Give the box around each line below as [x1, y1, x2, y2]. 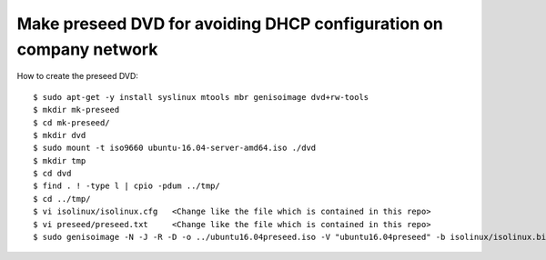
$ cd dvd [33, 168, 72, 179]
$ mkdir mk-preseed [33, 105, 120, 115]
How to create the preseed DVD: [16, 71, 138, 82]
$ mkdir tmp [33, 155, 86, 165]
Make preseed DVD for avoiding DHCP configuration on [16, 14, 443, 34]
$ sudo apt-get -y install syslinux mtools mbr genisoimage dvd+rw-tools [33, 92, 369, 102]
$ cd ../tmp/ [33, 194, 91, 204]
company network [16, 39, 158, 59]
